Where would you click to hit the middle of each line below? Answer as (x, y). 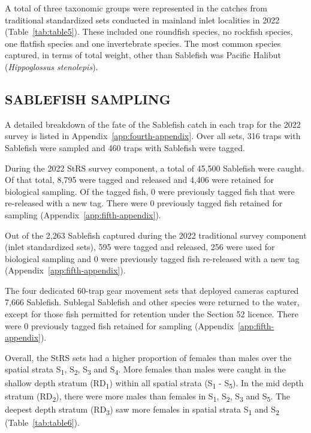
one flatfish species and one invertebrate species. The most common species (143, 43)
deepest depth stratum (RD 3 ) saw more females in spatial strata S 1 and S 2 (142, 410)
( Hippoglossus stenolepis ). (52, 66)
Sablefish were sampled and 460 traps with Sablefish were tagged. (125, 147)
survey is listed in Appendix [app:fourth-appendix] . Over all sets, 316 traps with (153, 136)
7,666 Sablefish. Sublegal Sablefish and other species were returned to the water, (152, 302)
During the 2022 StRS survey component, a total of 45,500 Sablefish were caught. (155, 168)
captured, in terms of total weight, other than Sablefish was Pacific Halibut (143, 55)
